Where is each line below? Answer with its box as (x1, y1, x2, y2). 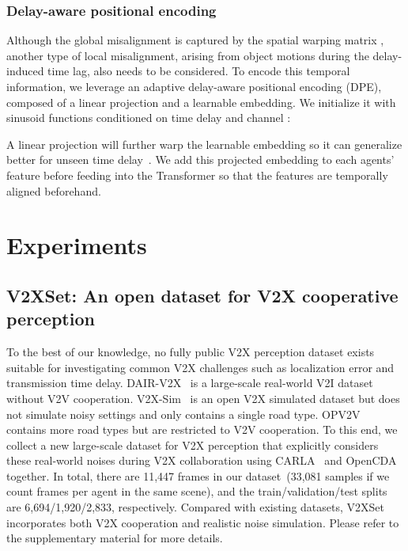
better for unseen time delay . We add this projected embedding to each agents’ (6, 151, 395, 168)
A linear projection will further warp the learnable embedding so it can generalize (6, 135, 402, 152)
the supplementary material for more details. (6, 530, 223, 546)
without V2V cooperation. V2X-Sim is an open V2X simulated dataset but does (6, 389, 400, 406)
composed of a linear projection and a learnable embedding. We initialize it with (6, 93, 396, 110)
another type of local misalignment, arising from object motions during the (6, 47, 369, 63)
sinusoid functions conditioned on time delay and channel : (6, 109, 291, 126)
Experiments (6, 229, 147, 261)
